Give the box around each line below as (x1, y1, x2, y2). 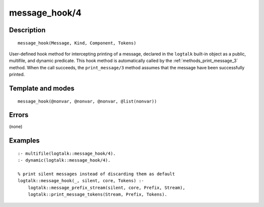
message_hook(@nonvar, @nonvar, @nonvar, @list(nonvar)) (18, 98, 157, 104)
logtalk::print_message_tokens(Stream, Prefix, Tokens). (27, 192, 167, 197)
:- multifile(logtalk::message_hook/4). (18, 150, 116, 156)
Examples (9, 137, 40, 145)
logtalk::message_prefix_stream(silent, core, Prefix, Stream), (27, 185, 185, 190)
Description (9, 26, 46, 34)
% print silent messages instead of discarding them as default (18, 171, 176, 177)
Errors (9, 111, 29, 119)
